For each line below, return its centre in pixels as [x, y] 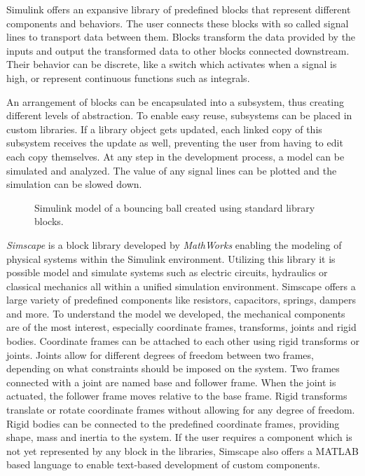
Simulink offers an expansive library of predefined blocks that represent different [179, 9]
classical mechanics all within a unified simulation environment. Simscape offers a [181, 286]
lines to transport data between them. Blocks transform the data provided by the [181, 37]
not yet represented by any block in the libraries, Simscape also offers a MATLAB [182, 450]
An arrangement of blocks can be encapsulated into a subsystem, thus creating [175, 101]
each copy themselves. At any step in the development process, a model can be [175, 156]
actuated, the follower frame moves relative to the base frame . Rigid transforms [177, 396]
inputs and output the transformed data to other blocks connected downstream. [178, 50]
